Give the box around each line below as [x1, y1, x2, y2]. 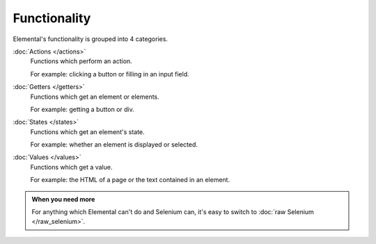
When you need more [31, 195, 95, 203]
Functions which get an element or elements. [30, 92, 159, 101]
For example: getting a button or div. [30, 105, 135, 113]
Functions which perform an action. [30, 57, 132, 65]
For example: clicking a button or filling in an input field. [30, 70, 189, 78]
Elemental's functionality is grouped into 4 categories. [13, 35, 169, 43]
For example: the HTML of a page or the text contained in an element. [30, 176, 230, 184]
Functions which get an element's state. [30, 127, 146, 136]
